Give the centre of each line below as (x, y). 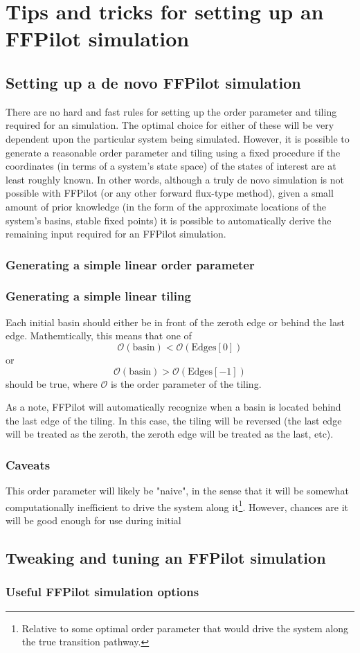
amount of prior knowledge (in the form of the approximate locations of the (166, 206)
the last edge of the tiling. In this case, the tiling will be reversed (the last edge (174, 420)
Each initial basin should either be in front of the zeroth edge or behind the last (175, 322)
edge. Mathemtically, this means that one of (99, 336)
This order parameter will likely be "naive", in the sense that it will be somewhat (177, 491)
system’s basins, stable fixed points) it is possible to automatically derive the (169, 220)
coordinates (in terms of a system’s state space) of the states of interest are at (171, 166)
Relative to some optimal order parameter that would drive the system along (185, 628)
